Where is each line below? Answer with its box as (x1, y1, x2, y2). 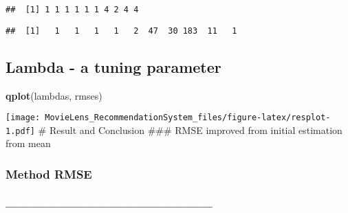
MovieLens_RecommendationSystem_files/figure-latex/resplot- (45, 113, 331, 123)
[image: (6, 113, 41, 123)
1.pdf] (6, 126, 35, 136)
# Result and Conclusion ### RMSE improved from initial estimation (38, 122, 342, 137)
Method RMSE (6, 165, 92, 182)
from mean (6, 136, 51, 150)
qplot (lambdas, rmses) (6, 88, 102, 102)
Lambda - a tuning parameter (6, 56, 221, 77)
